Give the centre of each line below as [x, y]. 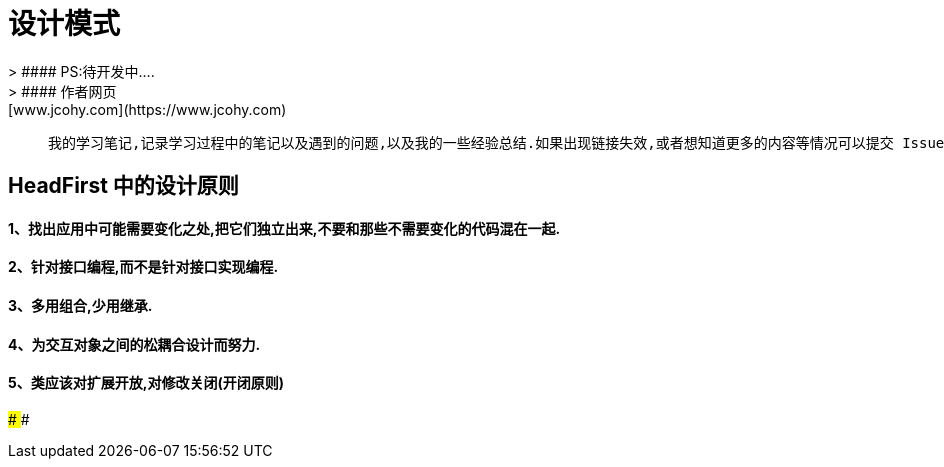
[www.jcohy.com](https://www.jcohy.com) [147, 109]
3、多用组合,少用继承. [80, 305]
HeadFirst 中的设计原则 [123, 186]
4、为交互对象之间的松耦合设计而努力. [134, 344]
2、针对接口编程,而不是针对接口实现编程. [143, 267]
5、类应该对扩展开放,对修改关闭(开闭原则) [146, 383]
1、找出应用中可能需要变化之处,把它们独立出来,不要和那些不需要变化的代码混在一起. [284, 228]
